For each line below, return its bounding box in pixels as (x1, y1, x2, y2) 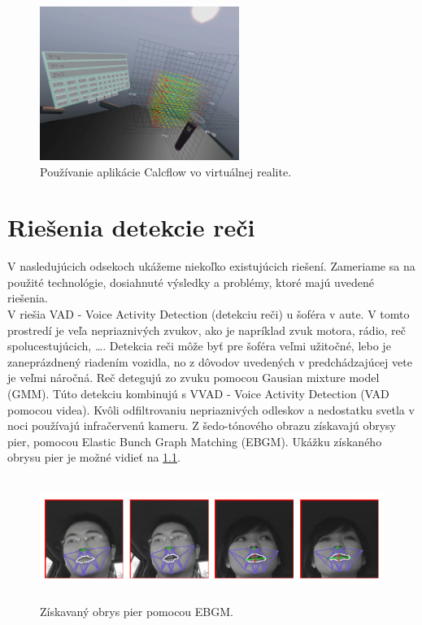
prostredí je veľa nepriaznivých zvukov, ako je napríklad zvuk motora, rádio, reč (7, 321, 406, 338)
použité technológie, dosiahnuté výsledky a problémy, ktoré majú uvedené (7, 273, 374, 290)
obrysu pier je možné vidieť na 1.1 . (7, 449, 181, 466)
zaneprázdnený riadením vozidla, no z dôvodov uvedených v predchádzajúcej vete (7, 353, 412, 370)
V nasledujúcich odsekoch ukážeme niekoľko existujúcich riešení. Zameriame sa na (7, 258, 415, 275)
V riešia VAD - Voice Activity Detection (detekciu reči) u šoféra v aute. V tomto (7, 306, 410, 323)
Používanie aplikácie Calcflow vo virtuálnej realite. (40, 163, 292, 180)
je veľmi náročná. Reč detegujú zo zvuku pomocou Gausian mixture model (7, 369, 380, 386)
